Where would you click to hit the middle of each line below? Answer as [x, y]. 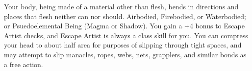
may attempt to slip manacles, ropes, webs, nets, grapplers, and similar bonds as [125, 54]
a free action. [24, 64]
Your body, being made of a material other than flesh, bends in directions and [121, 6]
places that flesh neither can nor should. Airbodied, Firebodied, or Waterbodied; [125, 16]
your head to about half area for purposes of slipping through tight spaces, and [123, 45]
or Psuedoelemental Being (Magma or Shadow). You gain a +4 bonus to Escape [124, 26]
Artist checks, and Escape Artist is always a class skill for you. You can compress [126, 35]
